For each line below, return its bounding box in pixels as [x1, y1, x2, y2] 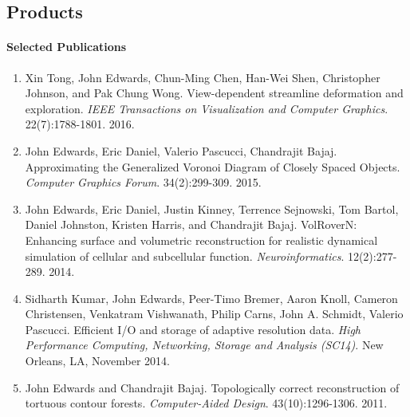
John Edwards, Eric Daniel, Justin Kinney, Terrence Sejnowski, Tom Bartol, [25, 200, 399, 217]
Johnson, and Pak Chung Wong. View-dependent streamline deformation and [25, 85, 404, 101]
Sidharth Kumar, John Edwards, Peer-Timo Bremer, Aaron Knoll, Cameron [25, 289, 398, 306]
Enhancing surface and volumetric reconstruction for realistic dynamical [25, 231, 378, 248]
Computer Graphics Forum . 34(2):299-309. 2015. [25, 174, 262, 191]
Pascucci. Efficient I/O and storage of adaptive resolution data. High [25, 321, 361, 337]
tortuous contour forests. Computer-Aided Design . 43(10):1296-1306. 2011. [25, 395, 388, 411]
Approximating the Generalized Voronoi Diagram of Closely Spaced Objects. [25, 158, 400, 175]
